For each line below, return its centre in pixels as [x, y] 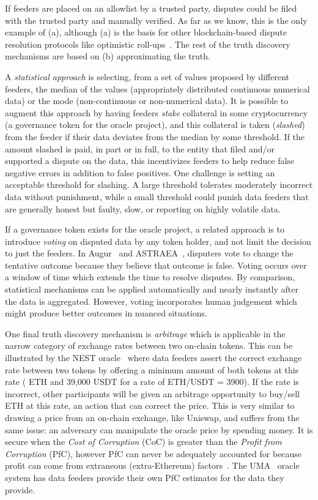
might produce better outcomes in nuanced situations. [106, 313]
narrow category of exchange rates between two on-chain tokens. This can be [149, 345]
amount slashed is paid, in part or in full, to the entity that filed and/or [140, 148]
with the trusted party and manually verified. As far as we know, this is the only [156, 20]
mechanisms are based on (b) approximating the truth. [108, 56]
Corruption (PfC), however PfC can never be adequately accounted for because [153, 453]
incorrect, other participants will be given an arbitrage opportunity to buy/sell [152, 393]
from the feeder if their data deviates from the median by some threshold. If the [155, 136]
